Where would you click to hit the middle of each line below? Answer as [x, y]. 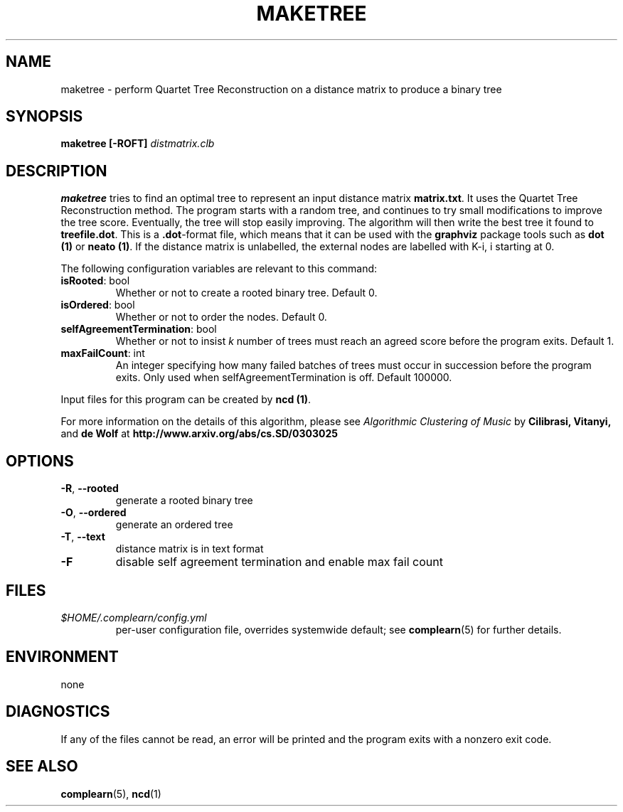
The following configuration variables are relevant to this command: [219, 269]
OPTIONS [40, 461]
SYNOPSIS [44, 117]
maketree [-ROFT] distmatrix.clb [138, 144]
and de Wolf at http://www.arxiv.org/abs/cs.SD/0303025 [199, 434]
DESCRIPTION [57, 171]
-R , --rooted [90, 488]
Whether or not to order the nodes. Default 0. [221, 317]
